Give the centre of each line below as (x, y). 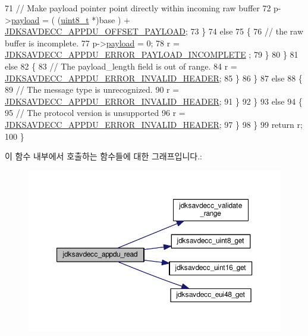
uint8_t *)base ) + (95, 19)
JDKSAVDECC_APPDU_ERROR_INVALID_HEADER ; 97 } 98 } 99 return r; (154, 124)
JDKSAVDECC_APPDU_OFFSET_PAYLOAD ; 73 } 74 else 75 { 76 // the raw (154, 31)
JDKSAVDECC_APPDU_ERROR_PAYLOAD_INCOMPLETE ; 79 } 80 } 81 (152, 54)
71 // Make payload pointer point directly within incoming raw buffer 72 (138, 8)
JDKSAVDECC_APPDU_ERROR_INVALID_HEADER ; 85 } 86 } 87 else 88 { (154, 78)
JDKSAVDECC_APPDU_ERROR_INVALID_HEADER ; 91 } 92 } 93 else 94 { (154, 101)
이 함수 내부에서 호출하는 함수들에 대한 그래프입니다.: (103, 156)
